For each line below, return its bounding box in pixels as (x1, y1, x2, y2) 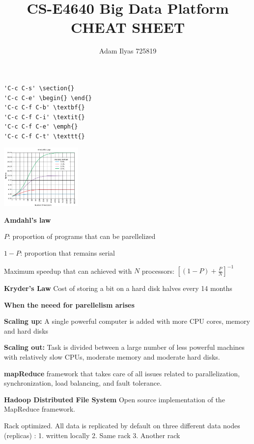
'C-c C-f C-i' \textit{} (4, 113, 85, 121)
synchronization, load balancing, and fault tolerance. (4, 378, 162, 388)
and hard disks (4, 325, 49, 336)
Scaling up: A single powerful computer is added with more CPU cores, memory (4, 316, 250, 326)
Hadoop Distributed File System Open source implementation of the (4, 394, 225, 404)
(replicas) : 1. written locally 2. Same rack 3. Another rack (4, 430, 180, 440)
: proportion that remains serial (20, 247, 115, 258)
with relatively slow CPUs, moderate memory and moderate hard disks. (4, 351, 220, 362)
